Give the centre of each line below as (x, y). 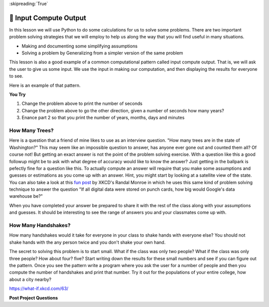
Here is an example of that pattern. (45, 85)
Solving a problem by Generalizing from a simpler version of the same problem (102, 53)
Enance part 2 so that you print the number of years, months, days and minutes (103, 118)
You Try (17, 94)
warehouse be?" (26, 196)
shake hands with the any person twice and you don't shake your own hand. (87, 242)
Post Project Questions (34, 298)
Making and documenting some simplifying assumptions (80, 46)
